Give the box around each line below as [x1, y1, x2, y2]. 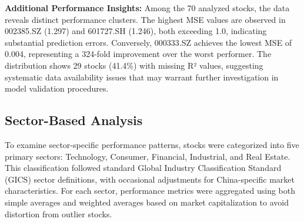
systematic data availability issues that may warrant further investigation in [5, 70, 279, 83]
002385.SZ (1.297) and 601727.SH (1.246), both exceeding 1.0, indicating [5, 25, 267, 37]
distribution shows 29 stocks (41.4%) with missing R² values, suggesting [5, 59, 263, 71]
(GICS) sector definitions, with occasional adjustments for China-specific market [5, 173, 295, 185]
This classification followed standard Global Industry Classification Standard [5, 162, 282, 174]
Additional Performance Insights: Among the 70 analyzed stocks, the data [5, 2, 290, 14]
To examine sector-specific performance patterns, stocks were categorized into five [5, 138, 299, 150]
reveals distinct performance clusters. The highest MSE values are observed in [5, 13, 286, 25]
